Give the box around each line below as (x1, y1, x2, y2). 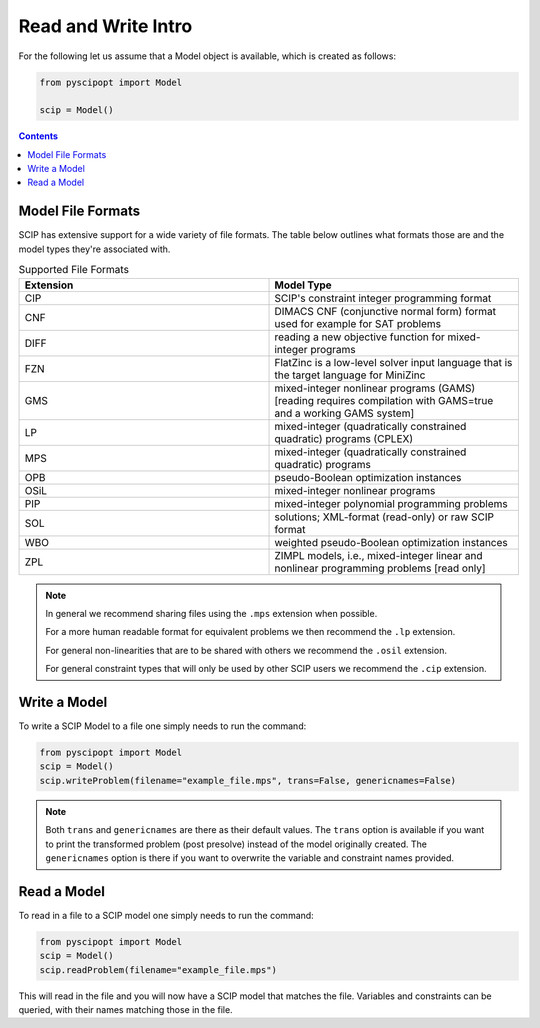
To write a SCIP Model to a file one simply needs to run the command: (18, 720, 307, 732)
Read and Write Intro (18, 15, 193, 37)
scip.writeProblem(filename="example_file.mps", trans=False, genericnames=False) (39, 775, 457, 786)
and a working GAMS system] (274, 406, 415, 420)
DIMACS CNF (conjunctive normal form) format (274, 304, 497, 318)
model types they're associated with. (18, 243, 171, 255)
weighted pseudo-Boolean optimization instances (274, 535, 509, 549)
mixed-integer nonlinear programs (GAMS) (274, 381, 476, 395)
